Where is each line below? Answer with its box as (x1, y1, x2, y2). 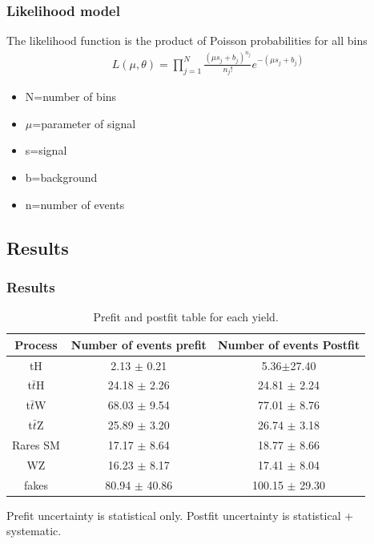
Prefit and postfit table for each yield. (93, 308, 279, 325)
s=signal (25, 142, 67, 159)
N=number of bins (25, 88, 117, 105)
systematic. (6, 522, 62, 539)
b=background (25, 168, 98, 185)
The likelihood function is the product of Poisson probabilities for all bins (6, 32, 368, 49)
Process (14, 336, 58, 353)
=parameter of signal (32, 115, 136, 131)
